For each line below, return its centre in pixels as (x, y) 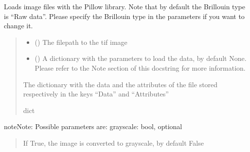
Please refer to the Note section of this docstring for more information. (140, 67)
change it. (18, 26)
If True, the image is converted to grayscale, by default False (113, 142)
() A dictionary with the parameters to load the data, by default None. (141, 58)
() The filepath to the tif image (81, 42)
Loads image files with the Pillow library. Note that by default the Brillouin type (125, 6)
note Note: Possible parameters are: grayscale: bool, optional (93, 126)
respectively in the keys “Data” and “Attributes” (96, 94)
